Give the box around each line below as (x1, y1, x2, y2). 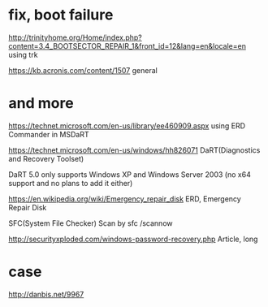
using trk (8, 50, 38, 59)
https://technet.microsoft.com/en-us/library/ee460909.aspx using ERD (8, 120, 246, 131)
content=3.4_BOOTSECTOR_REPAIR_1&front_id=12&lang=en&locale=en (8, 41, 246, 50)
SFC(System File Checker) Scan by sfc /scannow (8, 218, 173, 228)
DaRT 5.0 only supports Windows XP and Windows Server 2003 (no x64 (8, 169, 252, 179)
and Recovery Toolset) (8, 153, 84, 163)
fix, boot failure (8, 6, 114, 24)
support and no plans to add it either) (8, 178, 133, 188)
